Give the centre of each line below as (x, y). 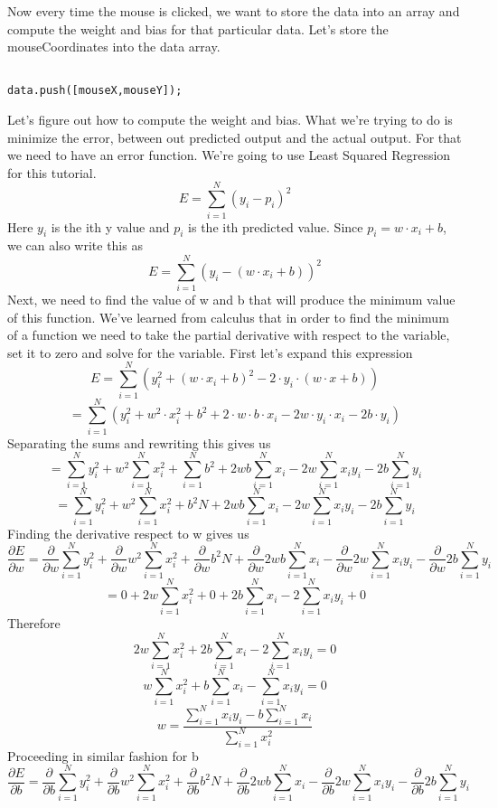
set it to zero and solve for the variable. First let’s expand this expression (210, 352)
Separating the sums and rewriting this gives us (139, 442)
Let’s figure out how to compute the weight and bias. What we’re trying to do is (230, 120)
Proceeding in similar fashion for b (103, 755)
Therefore (34, 623)
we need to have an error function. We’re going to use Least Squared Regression (229, 155)
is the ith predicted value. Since (276, 226)
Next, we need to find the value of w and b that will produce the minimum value (231, 300)
